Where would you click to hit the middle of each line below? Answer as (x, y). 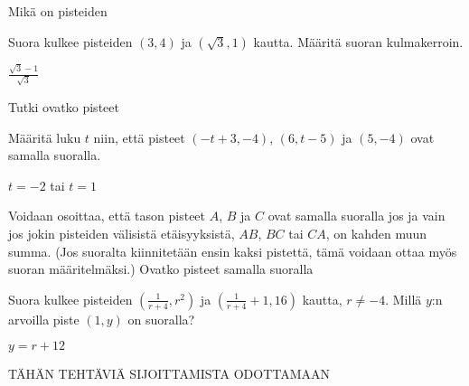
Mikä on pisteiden (58, 11)
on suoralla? (161, 319)
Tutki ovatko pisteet (64, 107)
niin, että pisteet (139, 137)
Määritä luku (45, 137)
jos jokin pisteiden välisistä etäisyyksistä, (122, 233)
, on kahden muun (376, 233)
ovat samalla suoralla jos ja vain (356, 216)
